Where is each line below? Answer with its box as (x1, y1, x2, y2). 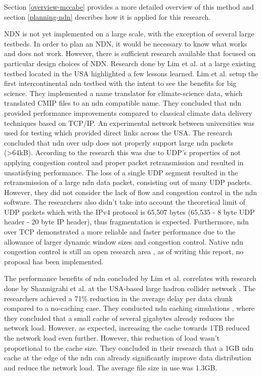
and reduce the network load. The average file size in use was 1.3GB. (4, 362, 217, 372)
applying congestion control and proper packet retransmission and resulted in (4, 157, 244, 167)
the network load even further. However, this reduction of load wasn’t (4, 333, 220, 343)
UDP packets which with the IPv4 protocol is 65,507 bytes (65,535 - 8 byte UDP (4, 206, 255, 217)
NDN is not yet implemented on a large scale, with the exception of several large (4, 28, 254, 39)
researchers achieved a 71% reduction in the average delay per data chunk (4, 293, 233, 303)
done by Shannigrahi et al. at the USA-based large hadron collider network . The (4, 283, 255, 294)
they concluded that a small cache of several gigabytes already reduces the (4, 312, 235, 323)
